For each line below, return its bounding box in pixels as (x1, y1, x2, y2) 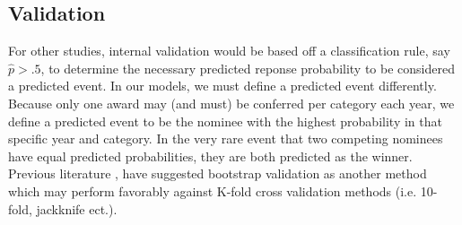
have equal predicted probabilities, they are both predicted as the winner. (8, 146, 413, 165)
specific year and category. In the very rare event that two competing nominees (8, 129, 443, 148)
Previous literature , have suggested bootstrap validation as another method (8, 164, 427, 183)
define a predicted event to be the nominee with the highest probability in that (8, 111, 442, 130)
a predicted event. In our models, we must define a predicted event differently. (8, 76, 437, 95)
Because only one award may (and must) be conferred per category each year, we (8, 93, 455, 112)
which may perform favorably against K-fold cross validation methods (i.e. (8, 181, 417, 200)
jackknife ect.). (36, 199, 118, 218)
